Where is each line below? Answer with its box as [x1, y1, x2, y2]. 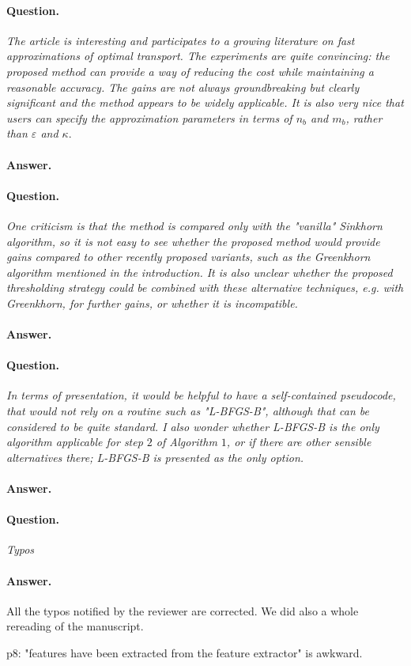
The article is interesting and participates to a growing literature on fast [6, 32, 355, 48]
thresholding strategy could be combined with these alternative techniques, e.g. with [6, 279, 404, 296]
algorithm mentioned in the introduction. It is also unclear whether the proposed [6, 263, 393, 280]
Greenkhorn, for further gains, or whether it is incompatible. [6, 294, 298, 311]
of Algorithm [156, 433, 217, 450]
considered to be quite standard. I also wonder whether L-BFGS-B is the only [6, 418, 379, 434]
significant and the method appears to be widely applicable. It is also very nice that [6, 94, 404, 111]
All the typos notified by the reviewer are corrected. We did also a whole [6, 602, 359, 619]
